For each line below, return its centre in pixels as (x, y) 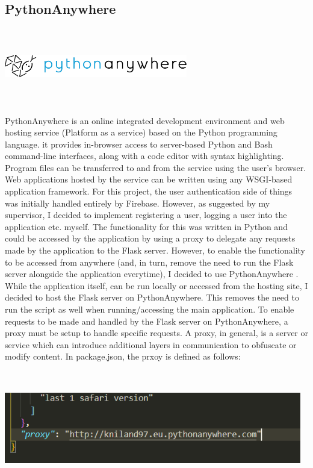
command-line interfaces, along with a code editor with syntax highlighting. (144, 156)
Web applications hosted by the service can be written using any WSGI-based (149, 179)
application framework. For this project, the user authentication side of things (149, 191)
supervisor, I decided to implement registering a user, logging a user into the (146, 215)
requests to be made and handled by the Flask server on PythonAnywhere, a (147, 321)
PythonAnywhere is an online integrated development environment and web (145, 120)
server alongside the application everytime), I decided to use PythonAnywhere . (152, 274)
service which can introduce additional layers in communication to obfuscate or (151, 344)
